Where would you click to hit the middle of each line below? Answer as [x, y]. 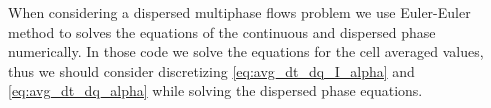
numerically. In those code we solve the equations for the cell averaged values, [246, 51]
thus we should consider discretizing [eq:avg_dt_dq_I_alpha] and [211, 70]
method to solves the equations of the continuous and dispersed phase [222, 31]
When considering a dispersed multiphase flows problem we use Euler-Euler [239, 12]
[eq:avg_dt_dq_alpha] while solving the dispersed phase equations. [215, 90]
